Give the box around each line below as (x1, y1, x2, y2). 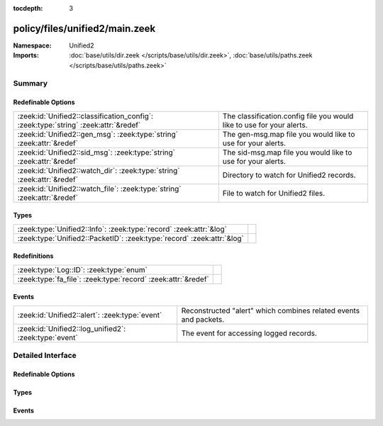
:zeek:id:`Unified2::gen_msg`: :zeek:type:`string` (17, 129, 179, 139)
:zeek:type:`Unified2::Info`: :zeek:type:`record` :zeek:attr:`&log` (17, 224, 227, 234)
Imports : (13, 51, 39, 60)
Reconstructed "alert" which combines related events (181, 306, 360, 315)
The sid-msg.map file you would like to (222, 147, 353, 157)
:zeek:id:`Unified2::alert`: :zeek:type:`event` (17, 310, 162, 320)
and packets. (181, 314, 225, 324)
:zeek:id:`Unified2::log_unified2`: (17, 323, 126, 333)
